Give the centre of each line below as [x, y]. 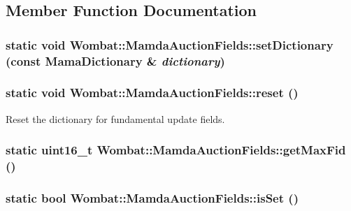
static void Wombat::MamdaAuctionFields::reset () [152, 93]
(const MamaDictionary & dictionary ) [115, 60]
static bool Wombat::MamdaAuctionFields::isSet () [152, 198]
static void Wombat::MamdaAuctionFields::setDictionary [170, 44]
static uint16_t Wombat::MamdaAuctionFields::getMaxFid [176, 150]
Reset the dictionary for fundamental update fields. [115, 118]
